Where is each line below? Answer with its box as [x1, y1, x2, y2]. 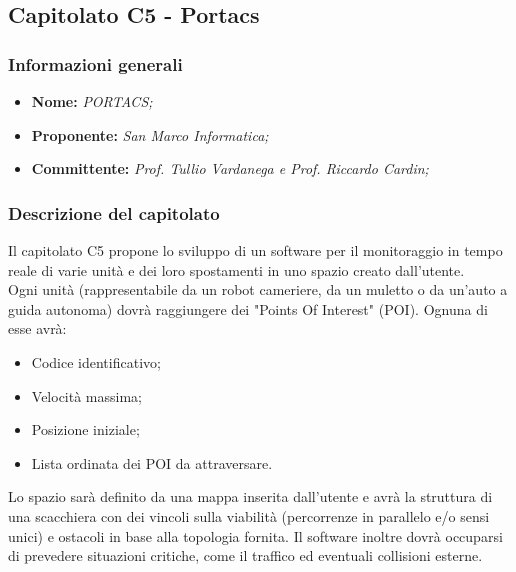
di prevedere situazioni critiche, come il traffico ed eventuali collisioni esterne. [8, 545, 483, 566]
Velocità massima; [31, 385, 142, 406]
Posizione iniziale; [31, 419, 140, 440]
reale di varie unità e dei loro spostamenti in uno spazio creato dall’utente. [8, 259, 465, 280]
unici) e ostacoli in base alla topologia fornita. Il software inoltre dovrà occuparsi [8, 525, 503, 546]
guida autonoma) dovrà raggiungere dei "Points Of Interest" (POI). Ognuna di [8, 298, 488, 319]
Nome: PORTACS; [31, 91, 153, 111]
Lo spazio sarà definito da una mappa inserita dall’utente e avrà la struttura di [8, 486, 493, 507]
